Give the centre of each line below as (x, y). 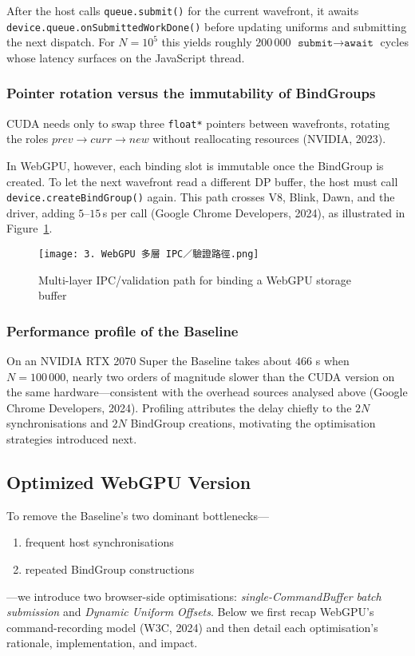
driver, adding (41, 212)
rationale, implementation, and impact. (102, 643)
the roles (28, 139)
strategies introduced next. (72, 439)
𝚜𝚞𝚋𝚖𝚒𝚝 (316, 44)
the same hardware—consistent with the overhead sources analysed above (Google (207, 392)
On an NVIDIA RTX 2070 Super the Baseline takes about (149, 361)
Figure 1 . (30, 228)
